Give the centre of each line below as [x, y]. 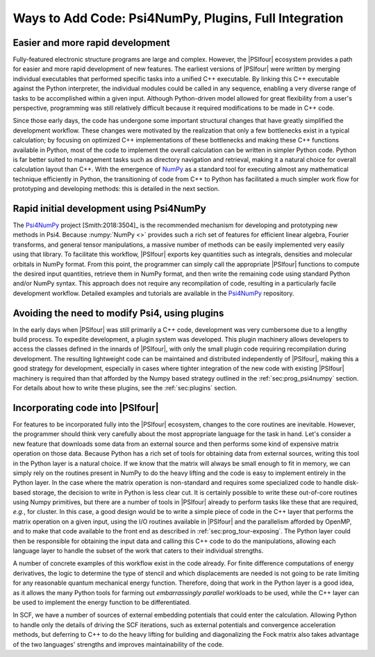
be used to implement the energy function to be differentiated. [102, 602]
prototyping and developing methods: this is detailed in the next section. [116, 189]
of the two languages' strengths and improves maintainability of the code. [118, 644]
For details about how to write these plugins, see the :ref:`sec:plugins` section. [125, 388]
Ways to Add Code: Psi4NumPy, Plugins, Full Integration [178, 18]
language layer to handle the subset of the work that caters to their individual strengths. [138, 551]
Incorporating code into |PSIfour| [86, 407]
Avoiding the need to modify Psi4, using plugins [118, 313]
